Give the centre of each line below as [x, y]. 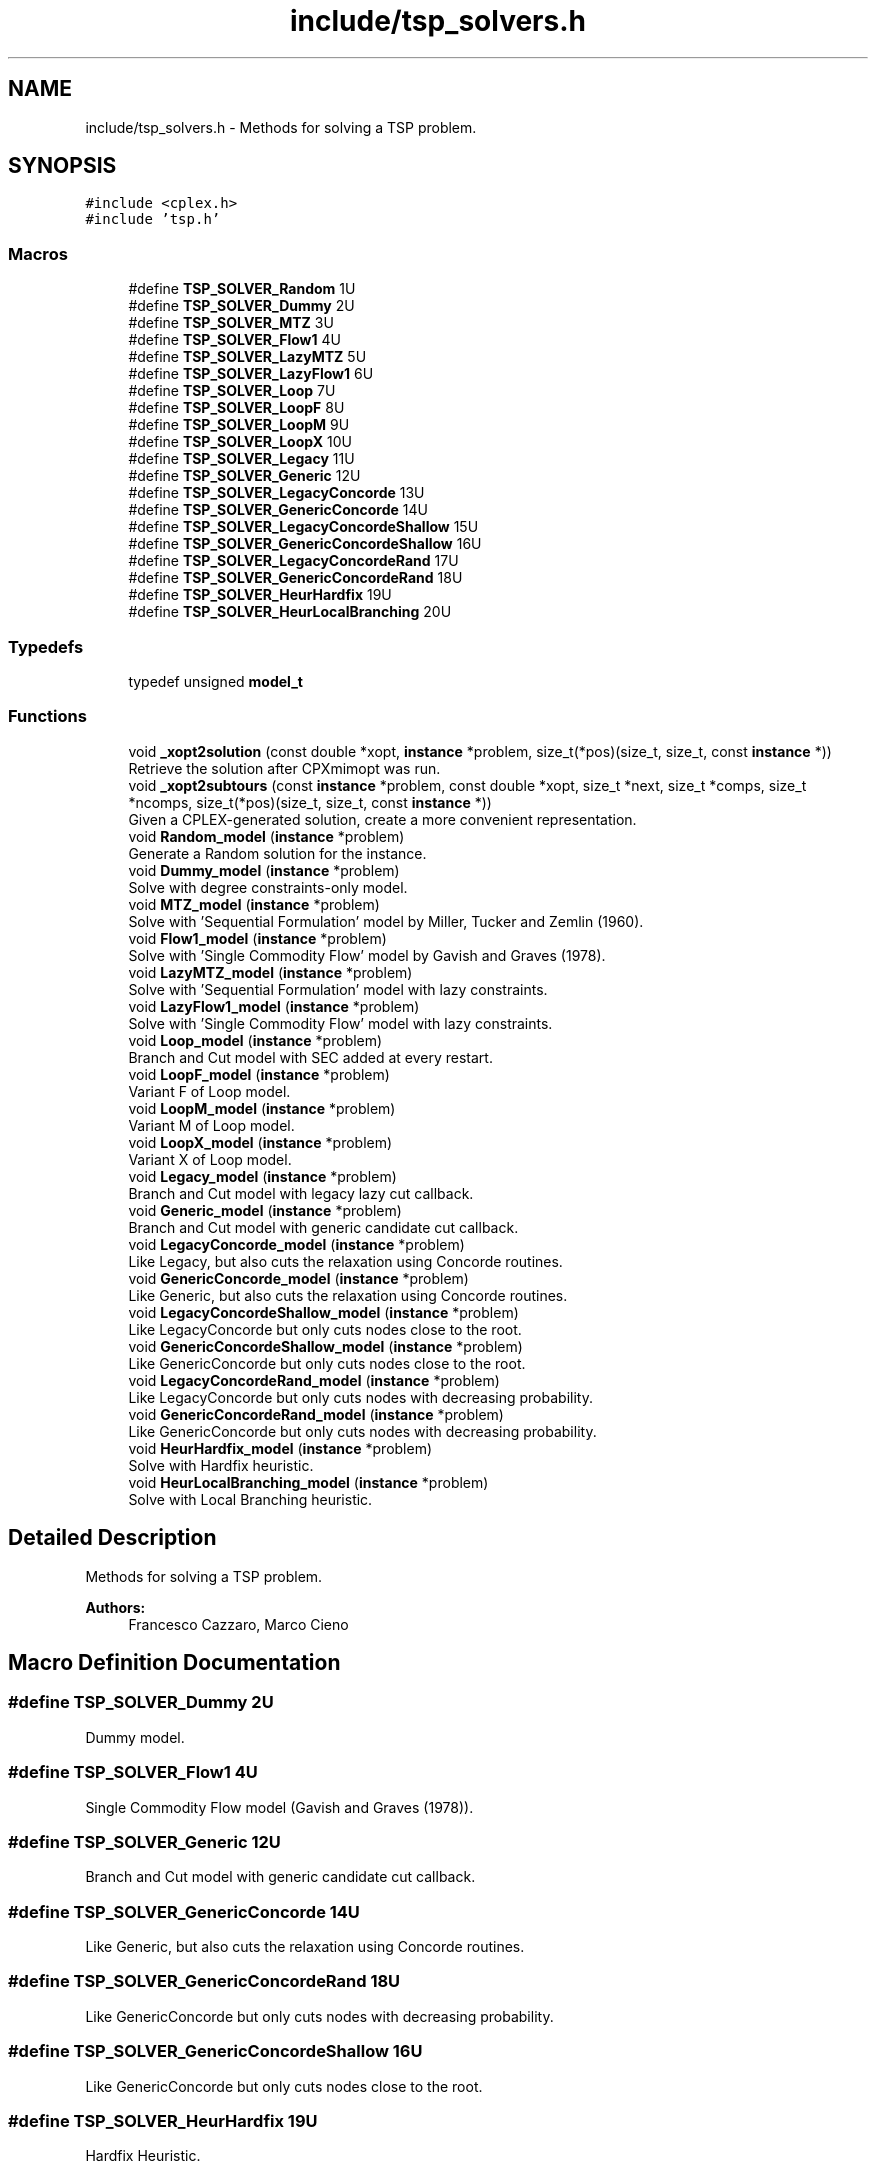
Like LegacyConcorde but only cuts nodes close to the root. [325, 1329]
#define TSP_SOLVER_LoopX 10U [240, 442]
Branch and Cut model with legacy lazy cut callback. [301, 1193]
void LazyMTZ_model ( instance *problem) [270, 972]
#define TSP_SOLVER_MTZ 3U [231, 323]
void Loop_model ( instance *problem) [255, 1040]
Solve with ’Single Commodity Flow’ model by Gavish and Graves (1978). [367, 955]
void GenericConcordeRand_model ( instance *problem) [316, 1414]
